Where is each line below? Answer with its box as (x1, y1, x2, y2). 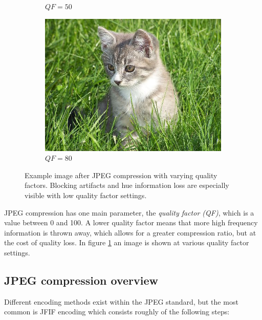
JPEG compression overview (4, 272, 159, 288)
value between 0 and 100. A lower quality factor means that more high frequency (4, 217, 258, 228)
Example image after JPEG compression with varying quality (25, 169, 217, 180)
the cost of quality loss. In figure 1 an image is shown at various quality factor (4, 237, 249, 248)
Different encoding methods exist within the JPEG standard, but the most (4, 296, 238, 307)
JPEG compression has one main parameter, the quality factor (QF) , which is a (4, 207, 254, 218)
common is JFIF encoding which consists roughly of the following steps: (4, 306, 230, 317)
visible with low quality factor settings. (25, 189, 147, 200)
